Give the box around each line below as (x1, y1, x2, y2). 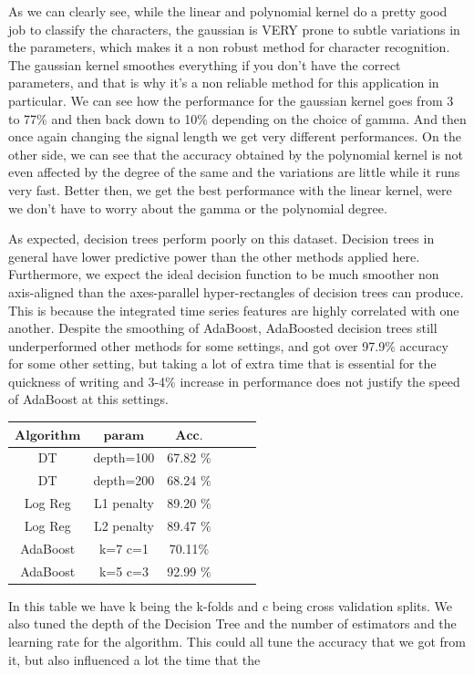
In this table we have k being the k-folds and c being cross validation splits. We (8, 596, 452, 615)
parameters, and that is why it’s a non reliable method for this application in (8, 73, 439, 92)
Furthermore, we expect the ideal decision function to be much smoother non (8, 265, 439, 284)
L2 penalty (93, 515, 154, 535)
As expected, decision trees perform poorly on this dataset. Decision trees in (8, 229, 435, 248)
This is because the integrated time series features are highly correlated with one (8, 300, 459, 319)
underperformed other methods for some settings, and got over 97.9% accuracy (8, 336, 448, 355)
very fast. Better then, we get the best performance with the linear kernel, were (8, 180, 452, 199)
